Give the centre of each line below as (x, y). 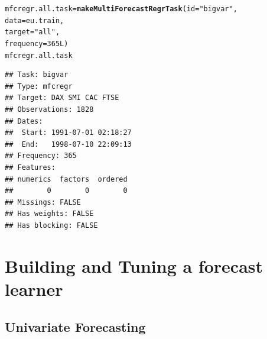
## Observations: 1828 (49, 110)
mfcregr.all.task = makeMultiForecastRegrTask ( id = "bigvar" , (121, 9)
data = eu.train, (35, 20)
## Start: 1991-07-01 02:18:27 (68, 133)
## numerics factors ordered (66, 179)
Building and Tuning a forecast (134, 265)
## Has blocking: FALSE (51, 225)
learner (34, 288)
